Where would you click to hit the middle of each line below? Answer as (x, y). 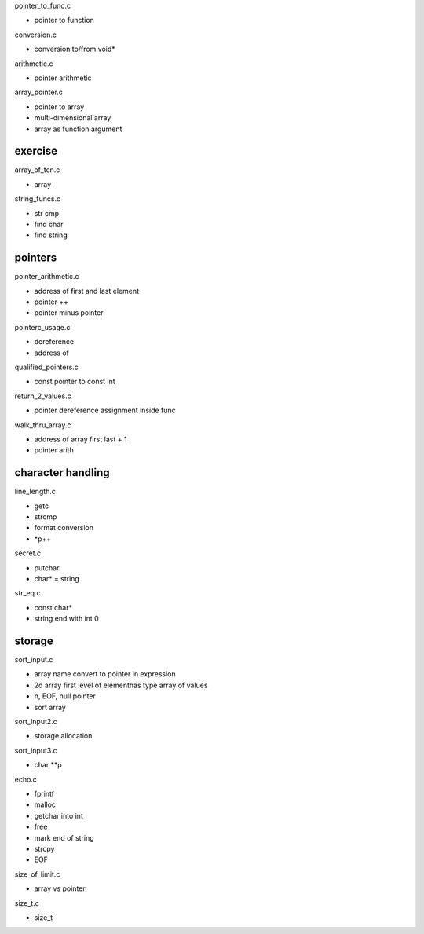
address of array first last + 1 (80, 439)
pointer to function (64, 20)
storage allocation (63, 736)
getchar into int (59, 815)
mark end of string (64, 837)
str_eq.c (27, 593)
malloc (45, 804)
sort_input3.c (36, 750)
